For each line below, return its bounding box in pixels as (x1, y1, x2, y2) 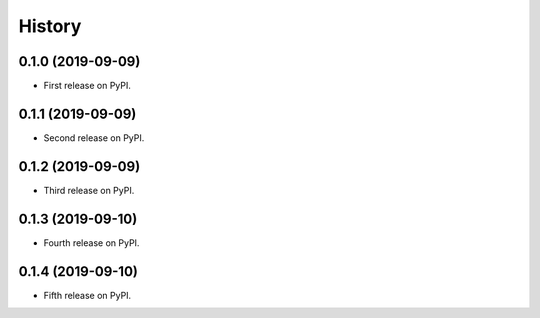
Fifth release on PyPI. (43, 289, 132, 301)
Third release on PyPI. (43, 184, 135, 196)
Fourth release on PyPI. (43, 236, 140, 249)
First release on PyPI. (43, 80, 132, 92)
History (18, 15, 82, 37)
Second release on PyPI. (43, 131, 145, 144)
